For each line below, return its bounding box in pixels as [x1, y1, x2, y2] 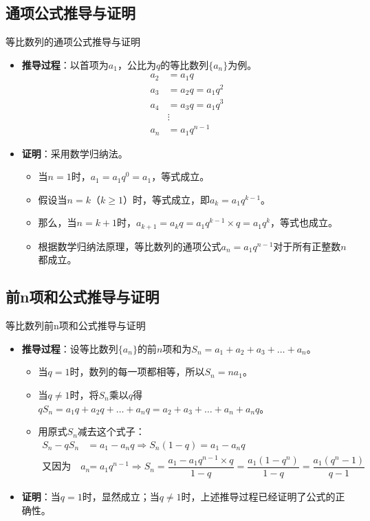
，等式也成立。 [270, 215, 338, 230]
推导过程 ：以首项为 [21, 57, 109, 71]
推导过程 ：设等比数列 [21, 341, 118, 355]
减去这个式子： [77, 424, 145, 439]
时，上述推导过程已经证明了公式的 [181, 489, 336, 503]
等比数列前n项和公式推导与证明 [6, 318, 146, 333]
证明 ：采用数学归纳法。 [21, 146, 128, 160]
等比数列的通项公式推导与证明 [6, 34, 140, 49]
